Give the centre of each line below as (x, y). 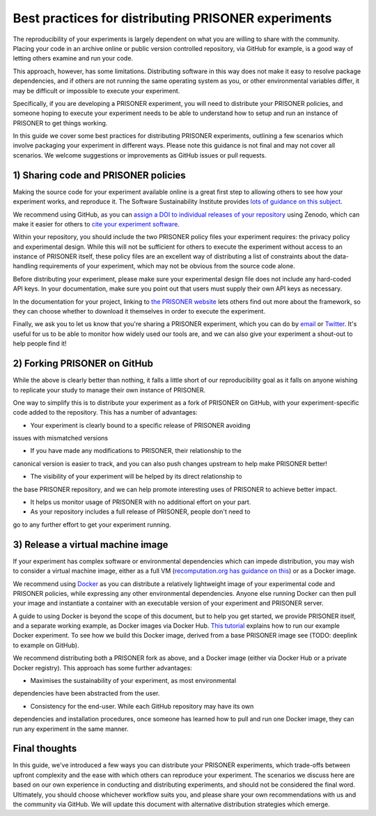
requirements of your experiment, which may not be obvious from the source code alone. (167, 266)
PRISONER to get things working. (60, 123)
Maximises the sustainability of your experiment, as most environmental (133, 681)
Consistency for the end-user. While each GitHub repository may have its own (142, 706)
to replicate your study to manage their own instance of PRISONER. (109, 390)
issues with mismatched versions (61, 438)
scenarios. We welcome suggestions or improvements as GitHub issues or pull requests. (140, 155)
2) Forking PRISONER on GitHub (83, 363)
